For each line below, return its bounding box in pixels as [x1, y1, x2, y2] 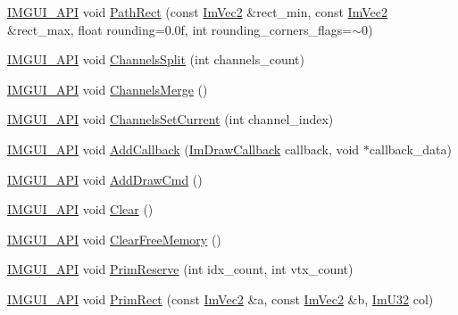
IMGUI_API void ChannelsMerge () [7, 79, 208, 98]
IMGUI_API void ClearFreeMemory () [7, 229, 221, 248]
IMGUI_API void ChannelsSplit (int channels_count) [7, 50, 305, 69]
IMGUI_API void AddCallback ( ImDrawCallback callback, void [7, 139, 360, 158]
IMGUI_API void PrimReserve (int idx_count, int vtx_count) [7, 260, 354, 278]
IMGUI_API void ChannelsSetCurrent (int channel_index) [7, 110, 334, 128]
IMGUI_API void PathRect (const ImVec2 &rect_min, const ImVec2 [7, 3, 387, 21]
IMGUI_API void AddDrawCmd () [7, 170, 203, 188]
